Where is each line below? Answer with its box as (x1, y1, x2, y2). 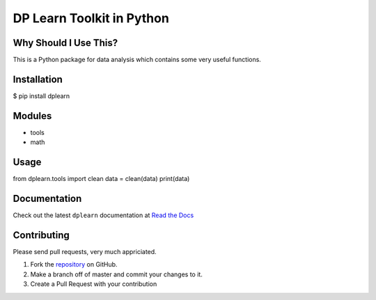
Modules (13, 110, 52, 122)
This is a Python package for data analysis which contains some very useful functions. (13, 56, 261, 64)
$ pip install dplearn (13, 91, 70, 100)
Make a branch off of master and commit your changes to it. (30, 270, 203, 278)
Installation (13, 73, 63, 85)
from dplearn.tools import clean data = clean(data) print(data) (13, 175, 190, 183)
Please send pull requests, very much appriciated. (13, 247, 157, 255)
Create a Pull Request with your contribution (30, 280, 157, 288)
